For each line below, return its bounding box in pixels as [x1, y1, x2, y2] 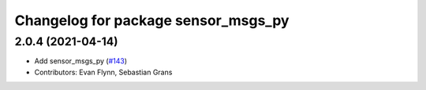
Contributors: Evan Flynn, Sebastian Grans [34, 67, 173, 77]
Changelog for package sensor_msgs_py [14, 12, 290, 29]
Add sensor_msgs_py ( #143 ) [34, 56, 128, 66]
